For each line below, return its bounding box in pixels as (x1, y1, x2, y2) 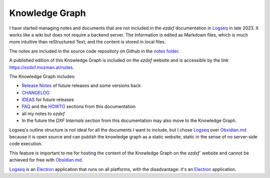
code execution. (9, 140, 42, 147)
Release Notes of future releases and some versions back (21, 82, 141, 88)
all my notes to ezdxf (21, 110, 65, 116)
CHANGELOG (21, 89, 50, 95)
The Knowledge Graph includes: (9, 73, 76, 79)
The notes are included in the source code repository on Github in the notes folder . (9, 48, 180, 54)
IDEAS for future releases (21, 96, 74, 102)
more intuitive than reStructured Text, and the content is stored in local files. (9, 39, 166, 45)
